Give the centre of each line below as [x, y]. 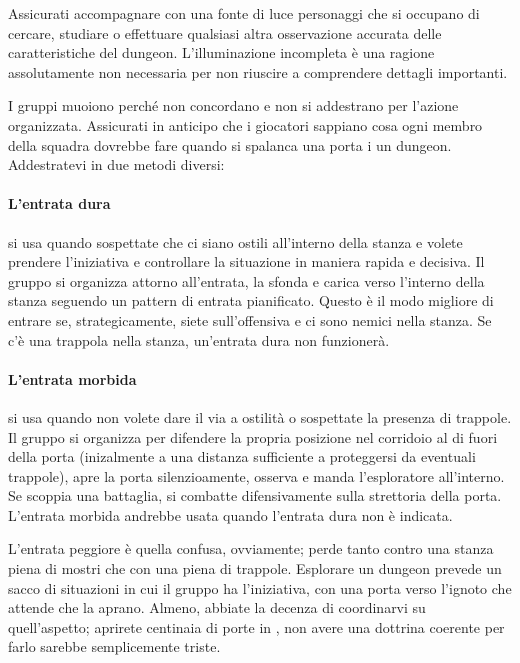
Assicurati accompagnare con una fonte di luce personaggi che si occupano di [244, 13]
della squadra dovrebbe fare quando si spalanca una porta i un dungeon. [230, 144]
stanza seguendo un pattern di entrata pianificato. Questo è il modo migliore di [251, 300]
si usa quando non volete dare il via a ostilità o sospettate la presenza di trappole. [260, 416]
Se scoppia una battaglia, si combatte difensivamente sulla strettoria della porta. [255, 495]
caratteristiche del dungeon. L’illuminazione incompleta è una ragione [221, 52]
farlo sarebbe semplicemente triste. [114, 646]
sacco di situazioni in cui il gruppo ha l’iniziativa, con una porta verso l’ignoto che [260, 587]
